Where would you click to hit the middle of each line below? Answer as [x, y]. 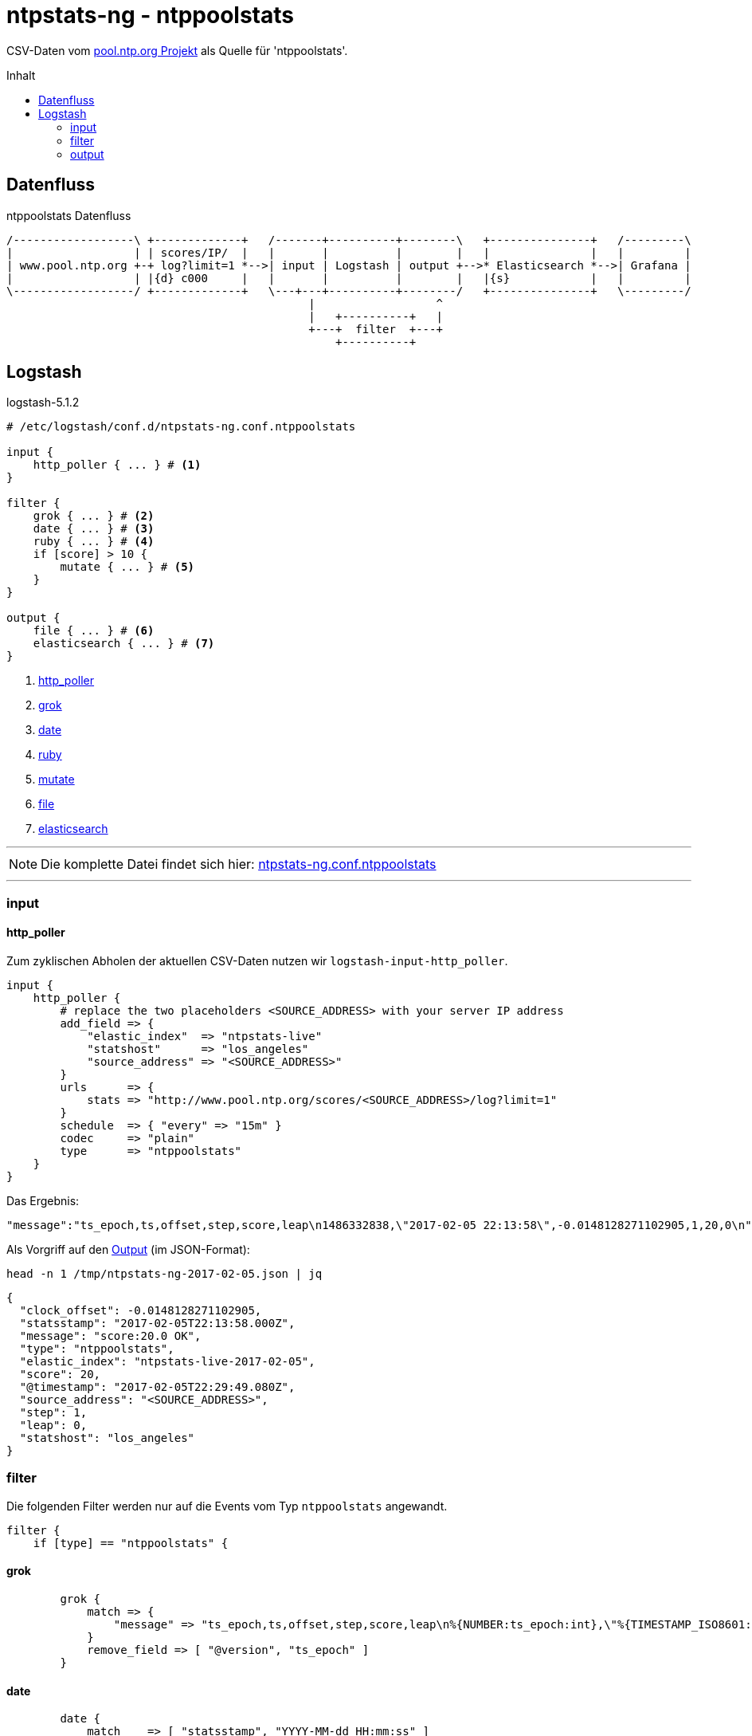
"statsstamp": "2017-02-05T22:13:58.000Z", [157, 1324]
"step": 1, [53, 1413]
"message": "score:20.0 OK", [110, 1336]
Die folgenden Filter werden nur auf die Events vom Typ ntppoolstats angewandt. [227, 1506]
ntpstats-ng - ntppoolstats [150, 15]
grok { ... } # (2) [94, 516]
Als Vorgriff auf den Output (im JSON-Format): [128, 1250]
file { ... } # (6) [94, 631]
